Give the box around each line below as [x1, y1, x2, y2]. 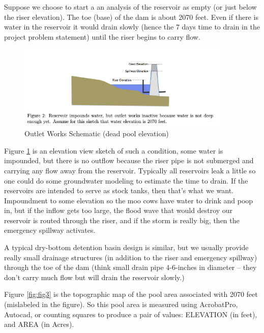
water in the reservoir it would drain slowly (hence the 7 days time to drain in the [4, 21, 260, 32]
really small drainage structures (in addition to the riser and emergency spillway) [4, 252, 257, 262]
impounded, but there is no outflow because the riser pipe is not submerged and [4, 155, 254, 166]
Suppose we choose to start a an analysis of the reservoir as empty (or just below [4, 2, 257, 12]
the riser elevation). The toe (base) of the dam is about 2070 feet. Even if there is [4, 11, 258, 22]
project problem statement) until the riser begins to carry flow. [4, 31, 200, 42]
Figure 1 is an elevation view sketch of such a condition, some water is [4, 145, 223, 156]
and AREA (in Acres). [4, 319, 74, 329]
